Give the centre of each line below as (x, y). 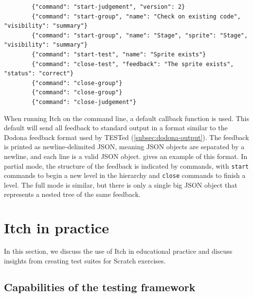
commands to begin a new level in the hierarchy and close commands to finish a (125, 175)
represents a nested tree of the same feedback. (72, 194)
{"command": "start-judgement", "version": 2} (108, 7)
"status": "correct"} (39, 74)
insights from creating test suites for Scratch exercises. (85, 260)
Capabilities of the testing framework (100, 287)
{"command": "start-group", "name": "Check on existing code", (136, 16)
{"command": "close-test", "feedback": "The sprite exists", (133, 64)
